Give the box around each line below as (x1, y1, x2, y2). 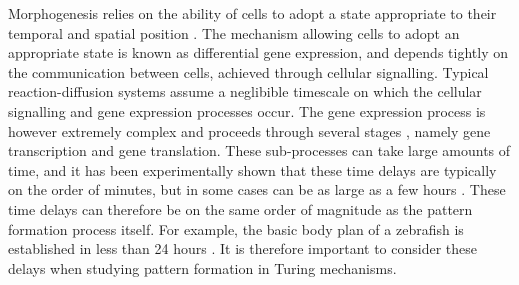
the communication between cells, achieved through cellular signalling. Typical (8, 61, 489, 82)
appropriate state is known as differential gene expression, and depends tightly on (8, 42, 508, 63)
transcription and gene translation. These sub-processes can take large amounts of (8, 140, 511, 161)
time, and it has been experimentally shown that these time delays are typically (8, 159, 497, 180)
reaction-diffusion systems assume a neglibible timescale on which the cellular (8, 81, 482, 102)
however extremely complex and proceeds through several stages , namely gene (8, 120, 491, 141)
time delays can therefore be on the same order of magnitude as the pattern (8, 198, 473, 219)
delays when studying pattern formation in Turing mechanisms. (8, 257, 397, 278)
